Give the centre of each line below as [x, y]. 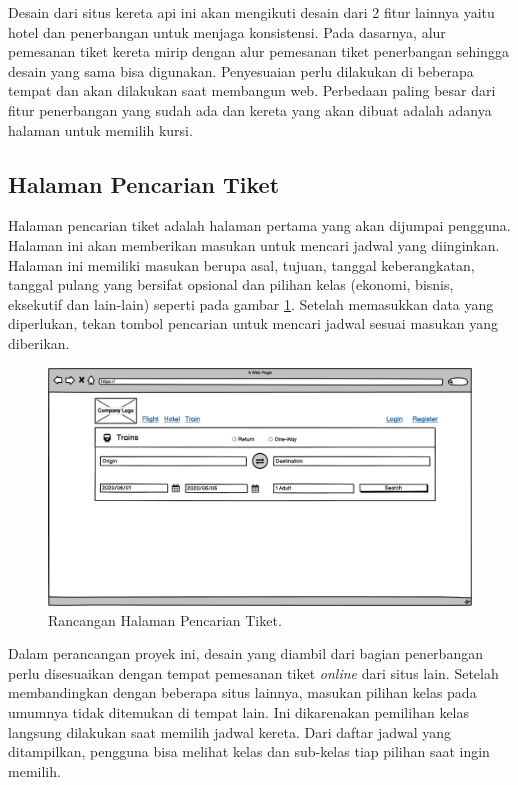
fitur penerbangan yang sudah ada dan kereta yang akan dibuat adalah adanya [250, 109]
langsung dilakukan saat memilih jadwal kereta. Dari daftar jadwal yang [230, 731]
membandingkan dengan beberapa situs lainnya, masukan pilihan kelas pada [242, 692]
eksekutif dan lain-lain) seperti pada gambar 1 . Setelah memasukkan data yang [251, 303]
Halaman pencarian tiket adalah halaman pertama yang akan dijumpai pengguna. [259, 225]
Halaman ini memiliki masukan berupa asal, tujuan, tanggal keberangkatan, [241, 264]
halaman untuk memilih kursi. [100, 129]
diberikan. [39, 342]
